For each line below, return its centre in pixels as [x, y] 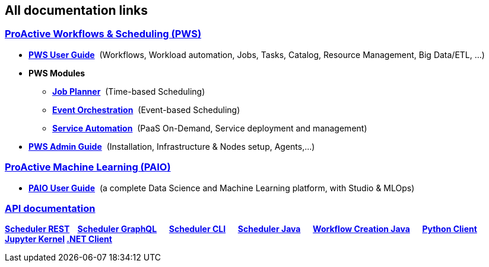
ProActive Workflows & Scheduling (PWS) [103, 34]
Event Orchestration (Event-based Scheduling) [146, 110]
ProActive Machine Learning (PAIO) [88, 167]
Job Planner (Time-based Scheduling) [129, 91]
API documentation [50, 208]
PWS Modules [57, 73]
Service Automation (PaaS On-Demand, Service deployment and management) [210, 128]
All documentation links [77, 10]
